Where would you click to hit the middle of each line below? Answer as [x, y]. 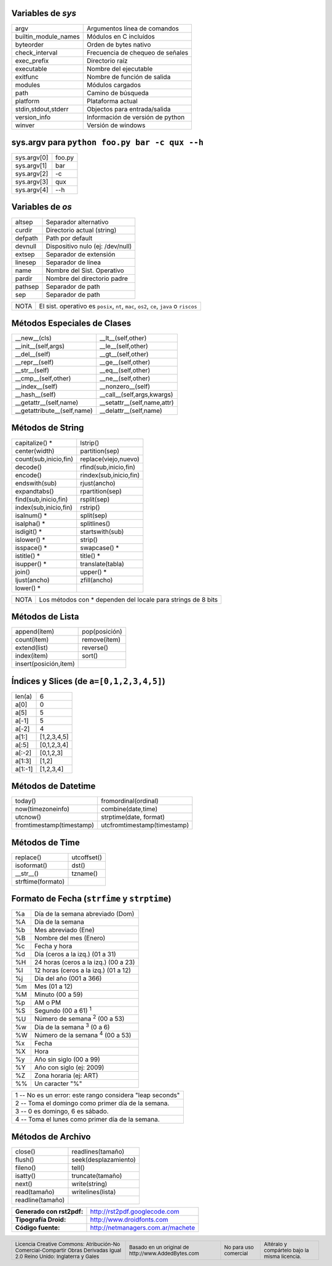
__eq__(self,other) [125, 371]
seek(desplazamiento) [104, 1160]
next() [24, 1184]
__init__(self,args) [40, 346]
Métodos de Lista [45, 617]
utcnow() [28, 817]
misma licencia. [283, 1256]
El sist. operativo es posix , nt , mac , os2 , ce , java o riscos [118, 306]
